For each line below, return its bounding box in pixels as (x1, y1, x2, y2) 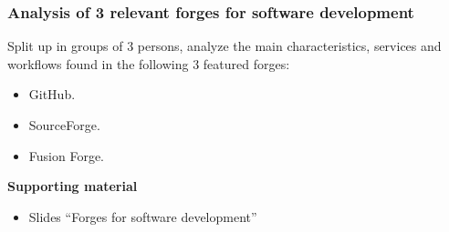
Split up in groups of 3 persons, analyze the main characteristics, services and (7, 36, 442, 55)
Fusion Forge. (28, 146, 104, 165)
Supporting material (7, 177, 138, 196)
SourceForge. (28, 116, 100, 134)
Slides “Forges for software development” (28, 207, 257, 226)
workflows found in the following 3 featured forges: (7, 54, 290, 73)
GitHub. (28, 85, 76, 104)
